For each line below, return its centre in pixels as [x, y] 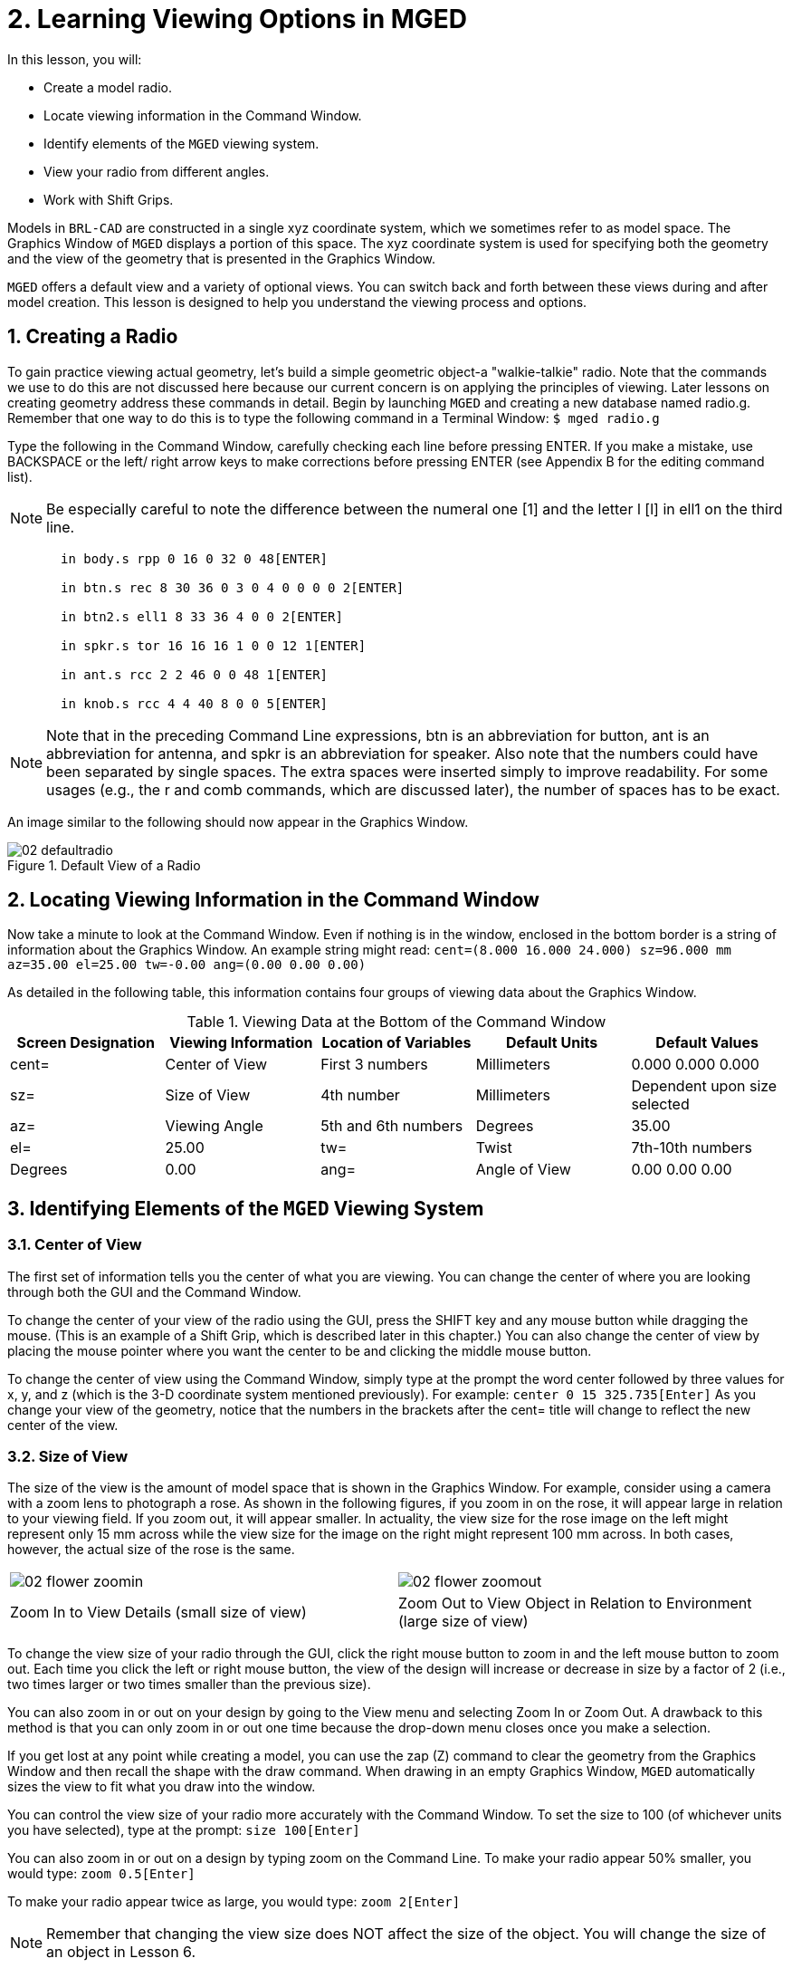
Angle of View [523, 1170]
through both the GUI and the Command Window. [154, 1291]
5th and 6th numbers [392, 1126]
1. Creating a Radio [93, 337]
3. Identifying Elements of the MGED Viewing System [246, 1208]
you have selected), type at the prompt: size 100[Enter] [184, 1830]
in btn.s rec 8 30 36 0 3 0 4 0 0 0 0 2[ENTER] [233, 587]
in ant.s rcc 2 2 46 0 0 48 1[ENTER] [195, 674]
